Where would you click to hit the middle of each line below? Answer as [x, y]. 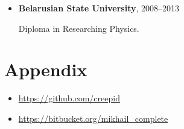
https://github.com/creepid [69, 98]
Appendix [46, 69]
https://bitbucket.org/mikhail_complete [93, 118]
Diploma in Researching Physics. [79, 28]
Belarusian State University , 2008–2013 [99, 8]
